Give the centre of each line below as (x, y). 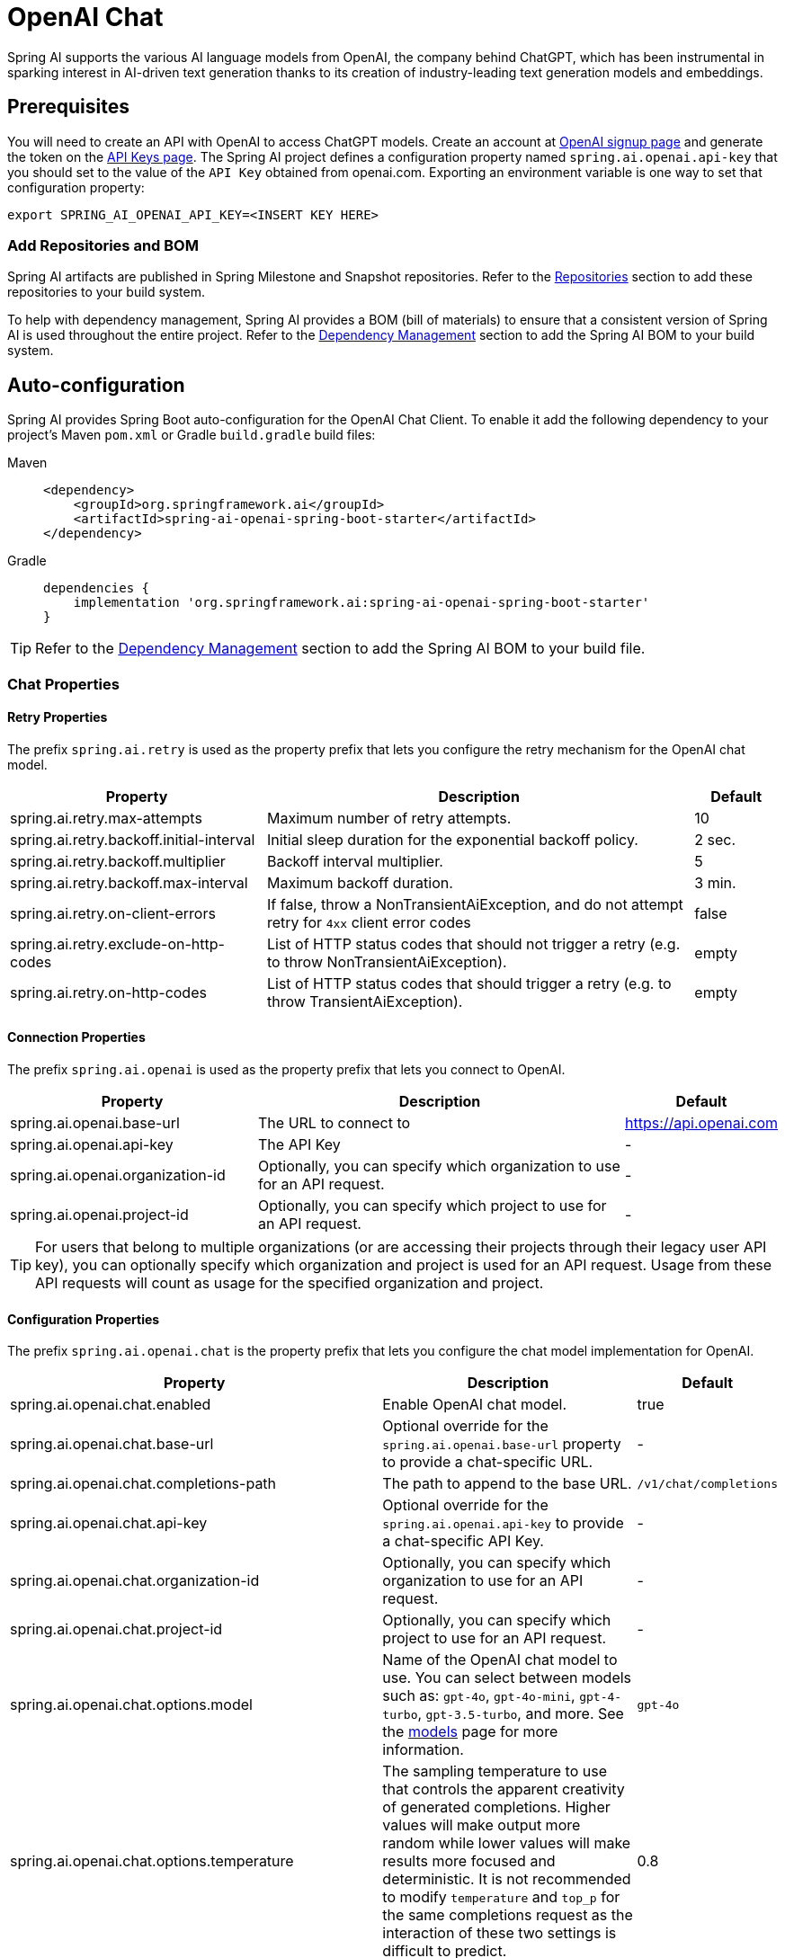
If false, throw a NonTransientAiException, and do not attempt (475, 904)
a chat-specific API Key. (463, 1541)
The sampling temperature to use (495, 1771)
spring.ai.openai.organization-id (118, 1175)
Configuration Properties (84, 1319)
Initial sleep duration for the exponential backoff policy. (452, 839)
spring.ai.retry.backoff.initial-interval (133, 839)
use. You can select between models (507, 1678)
